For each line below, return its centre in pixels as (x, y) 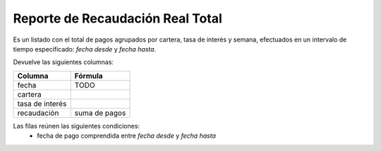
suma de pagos (100, 113)
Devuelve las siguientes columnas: (64, 62)
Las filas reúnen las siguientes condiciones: (77, 126)
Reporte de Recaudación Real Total (117, 18)
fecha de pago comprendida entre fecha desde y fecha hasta (127, 136)
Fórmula (89, 75)
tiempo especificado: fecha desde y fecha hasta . (85, 49)
